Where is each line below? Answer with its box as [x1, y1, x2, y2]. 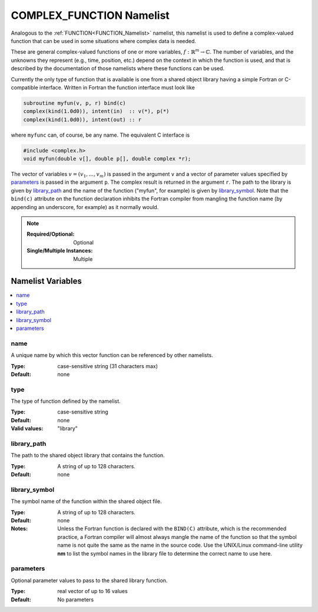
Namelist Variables [11, 276, 82, 286]
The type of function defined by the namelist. [11, 398, 121, 405]
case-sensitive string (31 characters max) [57, 362, 158, 369]
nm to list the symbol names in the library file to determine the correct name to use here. [57, 550, 272, 557]
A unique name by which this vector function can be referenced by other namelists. [11, 352, 213, 359]
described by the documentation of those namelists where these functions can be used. [11, 65, 225, 72]
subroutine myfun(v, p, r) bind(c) [23, 100, 126, 106]
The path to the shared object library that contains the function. [11, 452, 165, 459]
